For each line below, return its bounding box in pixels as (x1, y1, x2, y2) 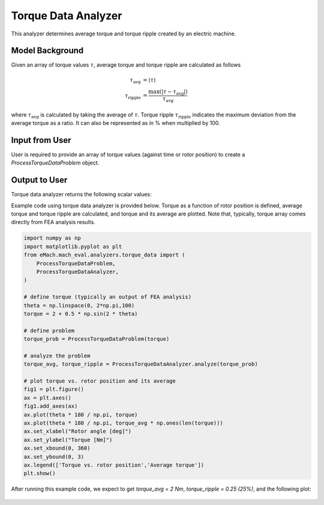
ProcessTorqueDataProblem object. (11, 159, 100, 166)
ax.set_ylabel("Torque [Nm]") (23, 436, 113, 443)
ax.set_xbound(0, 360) (23, 445, 91, 452)
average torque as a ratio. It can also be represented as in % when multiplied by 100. (11, 119, 220, 127)
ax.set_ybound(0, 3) (23, 453, 84, 460)
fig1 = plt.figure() (23, 386, 84, 393)
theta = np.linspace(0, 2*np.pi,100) (23, 302, 135, 309)
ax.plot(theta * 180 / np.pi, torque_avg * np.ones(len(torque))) (23, 420, 223, 426)
